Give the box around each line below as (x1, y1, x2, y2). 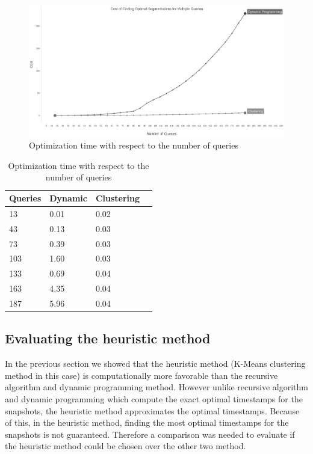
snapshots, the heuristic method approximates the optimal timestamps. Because (5, 404, 300, 417)
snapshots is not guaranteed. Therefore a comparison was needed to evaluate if (5, 428, 295, 440)
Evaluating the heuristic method (5, 329, 211, 348)
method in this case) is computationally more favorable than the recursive (5, 369, 278, 381)
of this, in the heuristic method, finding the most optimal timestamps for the (5, 416, 289, 429)
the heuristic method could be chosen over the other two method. (5, 440, 246, 452)
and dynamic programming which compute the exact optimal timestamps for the (5, 393, 303, 405)
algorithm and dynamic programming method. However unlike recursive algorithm (5, 381, 308, 393)
